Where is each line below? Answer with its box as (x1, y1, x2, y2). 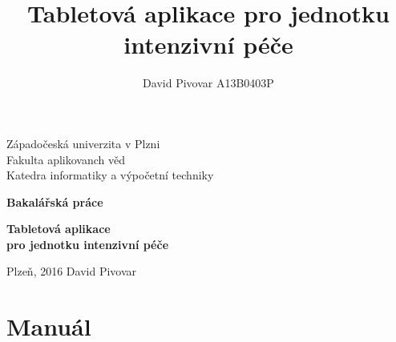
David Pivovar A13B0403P (143, 74, 274, 91)
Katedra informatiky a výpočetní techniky (6, 167, 214, 183)
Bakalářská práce (6, 193, 103, 210)
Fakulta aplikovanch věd (6, 151, 125, 167)
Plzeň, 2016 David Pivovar (6, 263, 137, 280)
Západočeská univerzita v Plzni (6, 135, 160, 151)
